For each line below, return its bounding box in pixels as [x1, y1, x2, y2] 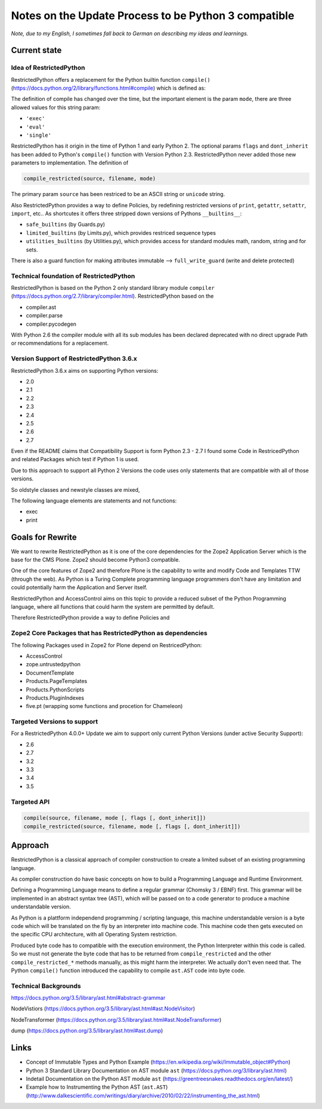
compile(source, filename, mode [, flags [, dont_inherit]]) [23, 814, 206, 822]
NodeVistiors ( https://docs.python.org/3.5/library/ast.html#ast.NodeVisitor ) [11, 1005, 196, 1012]
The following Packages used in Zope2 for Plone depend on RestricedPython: [11, 641, 202, 648]
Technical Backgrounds [11, 982, 81, 990]
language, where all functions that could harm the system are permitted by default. [11, 603, 215, 611]
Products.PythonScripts [26, 686, 85, 693]
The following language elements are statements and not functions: [11, 497, 177, 504]
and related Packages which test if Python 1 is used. [11, 456, 140, 463]
